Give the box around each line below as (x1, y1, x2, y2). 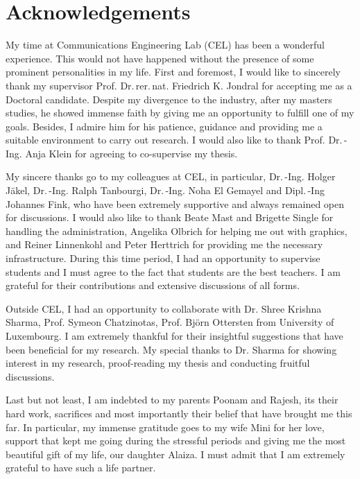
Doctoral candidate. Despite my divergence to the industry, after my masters (6, 92, 332, 106)
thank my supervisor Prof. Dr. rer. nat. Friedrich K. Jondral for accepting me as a (6, 78, 352, 92)
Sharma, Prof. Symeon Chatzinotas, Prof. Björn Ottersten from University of (6, 315, 334, 329)
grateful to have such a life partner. (6, 460, 156, 475)
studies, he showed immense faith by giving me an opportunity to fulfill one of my (6, 105, 354, 120)
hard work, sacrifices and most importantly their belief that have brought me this (6, 406, 352, 420)
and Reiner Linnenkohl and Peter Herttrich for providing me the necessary (6, 237, 323, 252)
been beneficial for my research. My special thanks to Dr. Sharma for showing (6, 342, 337, 356)
